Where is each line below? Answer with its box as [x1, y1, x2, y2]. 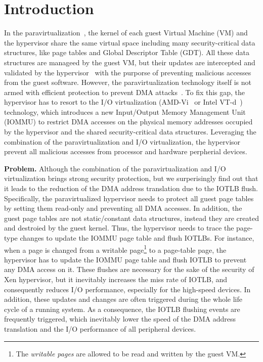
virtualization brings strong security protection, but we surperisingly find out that [4, 173, 258, 184]
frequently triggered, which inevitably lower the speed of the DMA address [4, 313, 236, 324]
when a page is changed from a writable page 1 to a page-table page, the [4, 243, 227, 255]
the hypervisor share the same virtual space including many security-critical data [4, 37, 255, 48]
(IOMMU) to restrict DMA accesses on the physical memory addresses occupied [4, 116, 253, 127]
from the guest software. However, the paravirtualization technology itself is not [4, 77, 251, 87]
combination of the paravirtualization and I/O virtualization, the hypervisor [4, 136, 241, 147]
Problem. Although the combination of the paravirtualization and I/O [4, 163, 226, 173]
